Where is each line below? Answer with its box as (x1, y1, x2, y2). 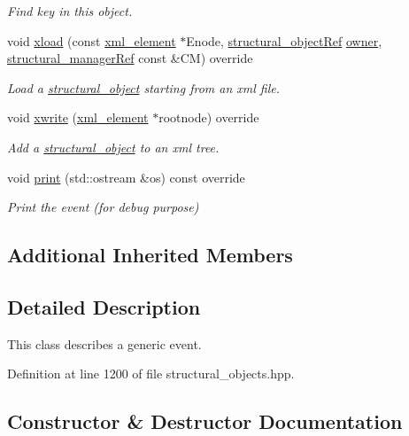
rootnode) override (158, 108, 259, 127)
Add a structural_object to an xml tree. (7, 137, 220, 156)
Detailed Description (7, 292, 201, 320)
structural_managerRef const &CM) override (7, 49, 253, 67)
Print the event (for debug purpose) (7, 198, 199, 216)
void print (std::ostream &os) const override (7, 167, 245, 186)
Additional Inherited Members (7, 241, 293, 269)
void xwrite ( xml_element (7, 108, 149, 127)
